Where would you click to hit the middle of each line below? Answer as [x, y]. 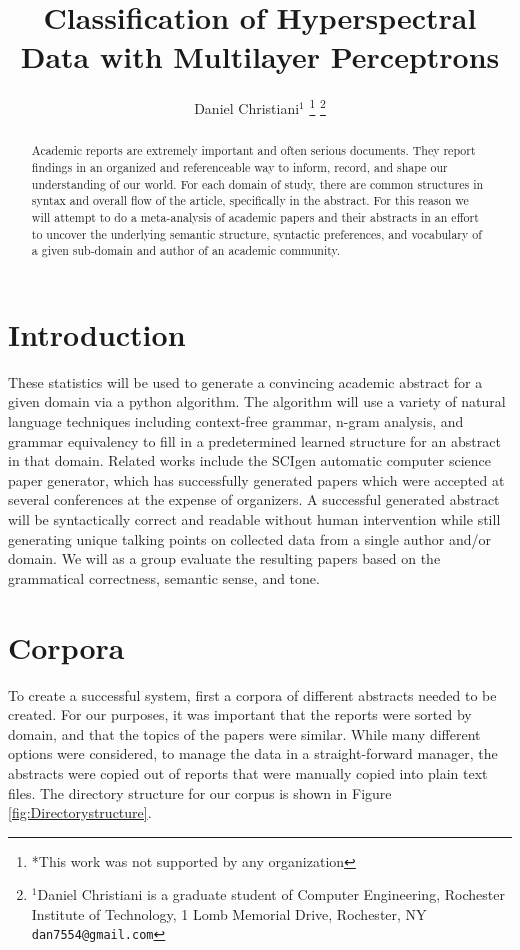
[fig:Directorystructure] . [80, 812]
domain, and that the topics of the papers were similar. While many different [244, 733]
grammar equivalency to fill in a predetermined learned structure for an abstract [254, 440]
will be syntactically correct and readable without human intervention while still [254, 519]
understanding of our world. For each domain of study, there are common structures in [257, 183]
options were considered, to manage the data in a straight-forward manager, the [253, 753]
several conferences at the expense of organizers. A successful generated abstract [254, 499]
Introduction [97, 333]
